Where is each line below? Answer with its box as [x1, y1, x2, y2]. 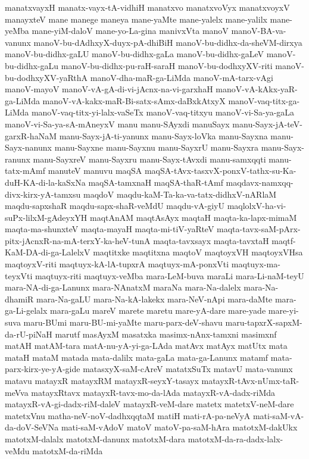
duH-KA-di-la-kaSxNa [5, 176, 86, 188]
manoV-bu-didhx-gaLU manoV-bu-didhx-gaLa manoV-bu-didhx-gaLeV [5, 48, 264, 60]
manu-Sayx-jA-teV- [232, 117, 302, 130]
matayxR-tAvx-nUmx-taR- [201, 374, 299, 386]
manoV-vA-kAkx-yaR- [216, 83, 298, 95]
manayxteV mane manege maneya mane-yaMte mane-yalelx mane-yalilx [5, 13, 267, 25]
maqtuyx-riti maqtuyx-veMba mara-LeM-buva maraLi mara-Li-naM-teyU [35, 269, 304, 282]
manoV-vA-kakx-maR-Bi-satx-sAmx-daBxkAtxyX [42, 94, 226, 107]
